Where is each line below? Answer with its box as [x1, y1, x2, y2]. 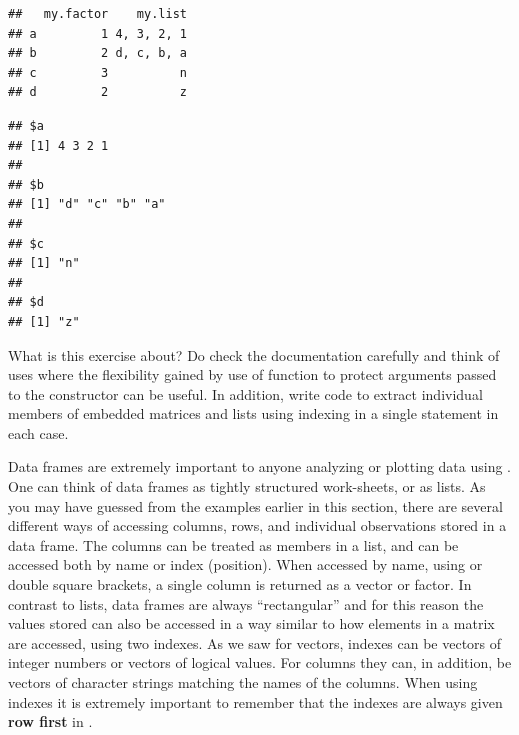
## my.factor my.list [8, 7, 187, 21]
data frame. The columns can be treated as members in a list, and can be [8, 534, 459, 555]
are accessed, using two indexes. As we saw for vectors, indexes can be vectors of [8, 632, 502, 653]
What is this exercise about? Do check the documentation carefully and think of [8, 344, 500, 365]
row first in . [8, 711, 93, 732]
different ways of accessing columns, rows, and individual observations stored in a [8, 515, 507, 536]
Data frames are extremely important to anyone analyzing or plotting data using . [8, 456, 512, 477]
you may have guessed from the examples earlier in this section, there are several [8, 495, 503, 516]
